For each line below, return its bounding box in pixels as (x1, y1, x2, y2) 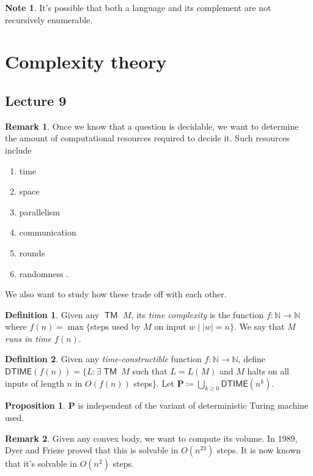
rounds (19, 246, 45, 259)
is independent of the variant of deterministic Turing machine (78, 399, 309, 412)
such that (132, 365, 168, 377)
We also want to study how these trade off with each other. (5, 288, 227, 300)
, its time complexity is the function (131, 308, 264, 321)
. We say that (234, 320, 285, 333)
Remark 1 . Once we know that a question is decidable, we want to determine (5, 119, 299, 132)
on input (154, 320, 186, 333)
